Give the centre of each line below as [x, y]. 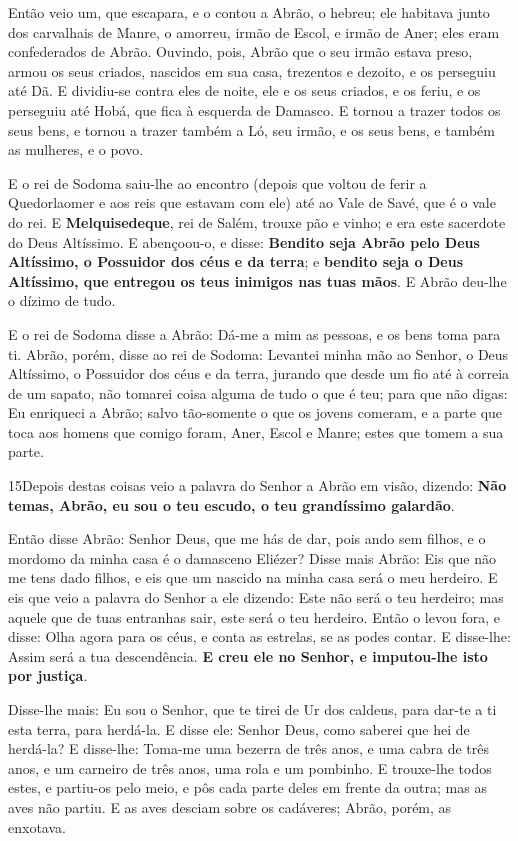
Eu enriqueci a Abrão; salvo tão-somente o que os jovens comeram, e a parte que [255, 412]
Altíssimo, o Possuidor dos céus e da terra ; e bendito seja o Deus [235, 261]
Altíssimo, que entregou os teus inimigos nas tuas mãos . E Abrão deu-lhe [257, 280]
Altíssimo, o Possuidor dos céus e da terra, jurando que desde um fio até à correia [259, 373]
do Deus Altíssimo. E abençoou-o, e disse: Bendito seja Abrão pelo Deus [244, 241]
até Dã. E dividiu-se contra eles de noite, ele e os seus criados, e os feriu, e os [244, 90]
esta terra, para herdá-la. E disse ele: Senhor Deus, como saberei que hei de [239, 728]
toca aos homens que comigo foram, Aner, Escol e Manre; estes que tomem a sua [256, 431]
